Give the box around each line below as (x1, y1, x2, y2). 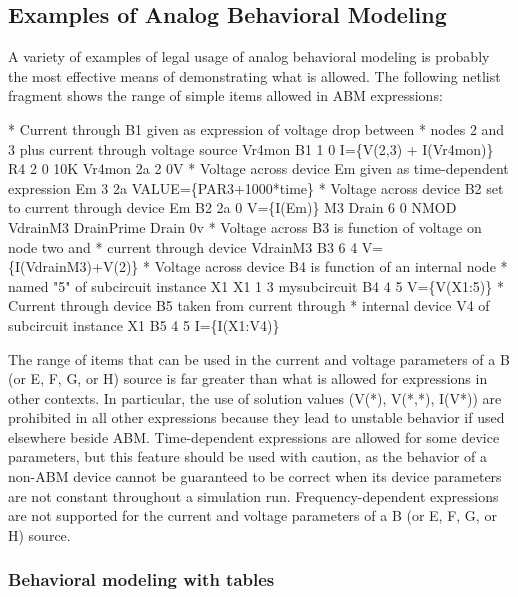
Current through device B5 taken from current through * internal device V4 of (8, 295, 490, 316)
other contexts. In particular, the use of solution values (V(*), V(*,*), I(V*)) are (8, 387, 502, 408)
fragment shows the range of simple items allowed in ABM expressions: (8, 85, 443, 106)
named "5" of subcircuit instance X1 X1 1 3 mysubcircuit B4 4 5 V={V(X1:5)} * (8, 275, 504, 296)
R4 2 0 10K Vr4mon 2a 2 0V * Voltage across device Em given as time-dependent (8, 158, 509, 179)
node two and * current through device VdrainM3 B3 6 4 (8, 236, 358, 257)
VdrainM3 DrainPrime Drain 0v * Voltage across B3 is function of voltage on (8, 216, 482, 237)
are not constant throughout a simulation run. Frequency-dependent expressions (8, 485, 499, 506)
